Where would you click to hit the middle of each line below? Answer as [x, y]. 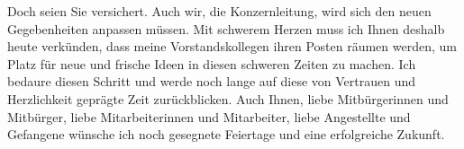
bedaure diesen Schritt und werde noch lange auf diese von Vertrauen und [212, 81]
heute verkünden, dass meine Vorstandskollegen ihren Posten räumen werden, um [232, 46]
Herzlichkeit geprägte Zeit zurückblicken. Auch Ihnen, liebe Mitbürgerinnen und [228, 98]
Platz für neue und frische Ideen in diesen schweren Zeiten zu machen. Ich [212, 63]
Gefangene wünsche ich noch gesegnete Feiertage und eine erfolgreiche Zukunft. [226, 134]
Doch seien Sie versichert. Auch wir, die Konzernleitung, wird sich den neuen [219, 11]
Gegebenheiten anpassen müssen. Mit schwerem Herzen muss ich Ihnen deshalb [226, 28]
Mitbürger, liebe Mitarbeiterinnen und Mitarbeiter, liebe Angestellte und [209, 116]
